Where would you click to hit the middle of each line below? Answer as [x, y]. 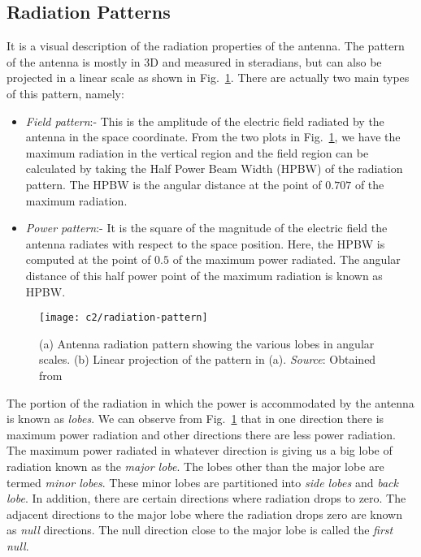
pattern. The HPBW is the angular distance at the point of [174, 184]
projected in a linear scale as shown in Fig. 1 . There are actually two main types [208, 78]
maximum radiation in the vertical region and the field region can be [197, 152]
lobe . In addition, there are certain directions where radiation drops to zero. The [206, 498]
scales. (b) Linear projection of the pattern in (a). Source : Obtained [208, 359]
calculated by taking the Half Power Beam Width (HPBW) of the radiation [214, 168]
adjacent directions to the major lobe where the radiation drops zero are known [204, 514]
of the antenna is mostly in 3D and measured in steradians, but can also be [194, 61]
